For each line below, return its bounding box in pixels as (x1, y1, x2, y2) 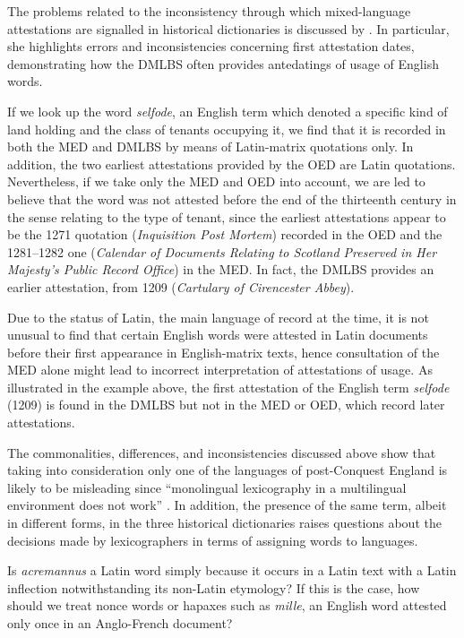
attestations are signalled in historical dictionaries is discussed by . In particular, (7, 19, 450, 38)
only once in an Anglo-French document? (7, 614, 233, 632)
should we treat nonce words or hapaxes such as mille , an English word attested (7, 596, 447, 615)
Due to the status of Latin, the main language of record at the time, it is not (7, 307, 429, 326)
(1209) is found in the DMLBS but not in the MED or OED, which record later (7, 395, 445, 414)
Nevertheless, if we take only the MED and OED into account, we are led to (7, 172, 425, 191)
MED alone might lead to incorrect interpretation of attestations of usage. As (7, 360, 433, 379)
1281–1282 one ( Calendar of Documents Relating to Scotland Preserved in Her (7, 242, 437, 261)
